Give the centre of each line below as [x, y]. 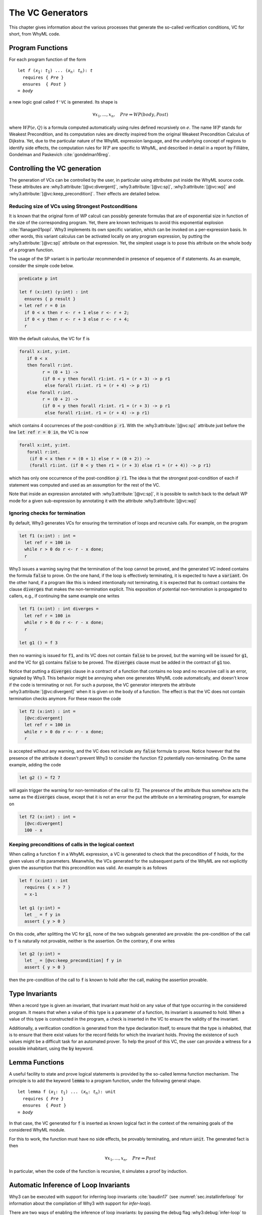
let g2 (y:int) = [40, 954]
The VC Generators [49, 13]
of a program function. [32, 250]
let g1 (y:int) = [40, 908]
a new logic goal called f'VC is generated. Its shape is [63, 102]
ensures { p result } [50, 299]
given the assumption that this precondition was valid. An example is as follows [88, 868]
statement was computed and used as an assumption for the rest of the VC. [84, 485]
